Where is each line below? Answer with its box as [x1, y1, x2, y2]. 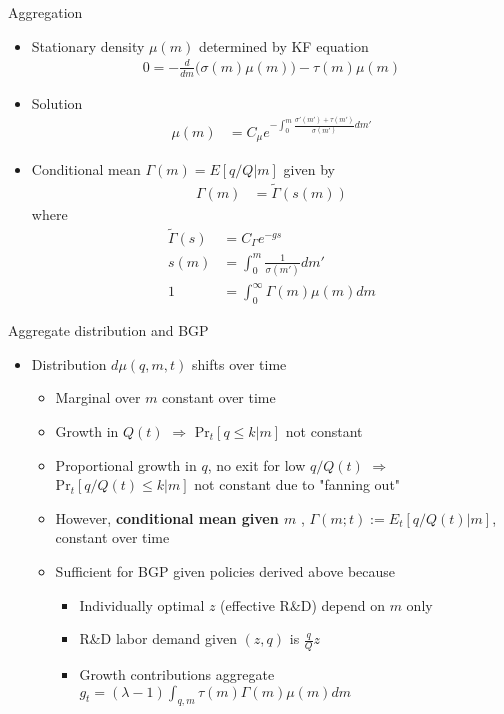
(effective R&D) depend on [220, 594, 385, 615]
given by [283, 159, 335, 180]
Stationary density [31, 35, 145, 56]
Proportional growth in [55, 454, 197, 475]
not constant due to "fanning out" [194, 474, 401, 495]
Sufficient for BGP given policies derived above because [55, 560, 396, 581]
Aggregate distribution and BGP [8, 320, 209, 341]
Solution [31, 92, 83, 113]
